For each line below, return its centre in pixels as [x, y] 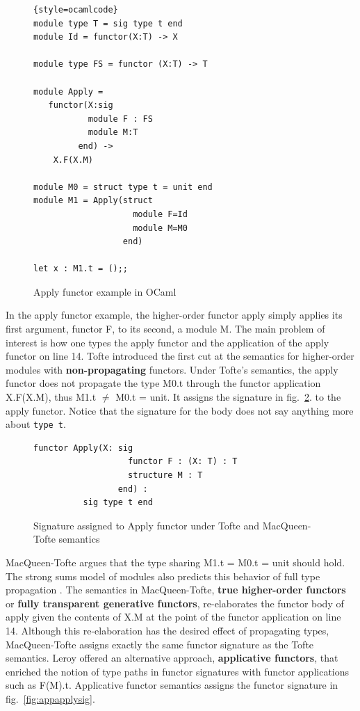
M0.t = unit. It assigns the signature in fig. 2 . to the [228, 397]
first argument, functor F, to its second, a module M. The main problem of [165, 329]
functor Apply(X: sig [83, 448]
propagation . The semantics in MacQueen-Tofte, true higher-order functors [176, 590]
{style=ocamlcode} [76, 10]
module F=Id [160, 214]
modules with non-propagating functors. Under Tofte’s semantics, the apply [172, 369]
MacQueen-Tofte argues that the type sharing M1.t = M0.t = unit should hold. [175, 562]
